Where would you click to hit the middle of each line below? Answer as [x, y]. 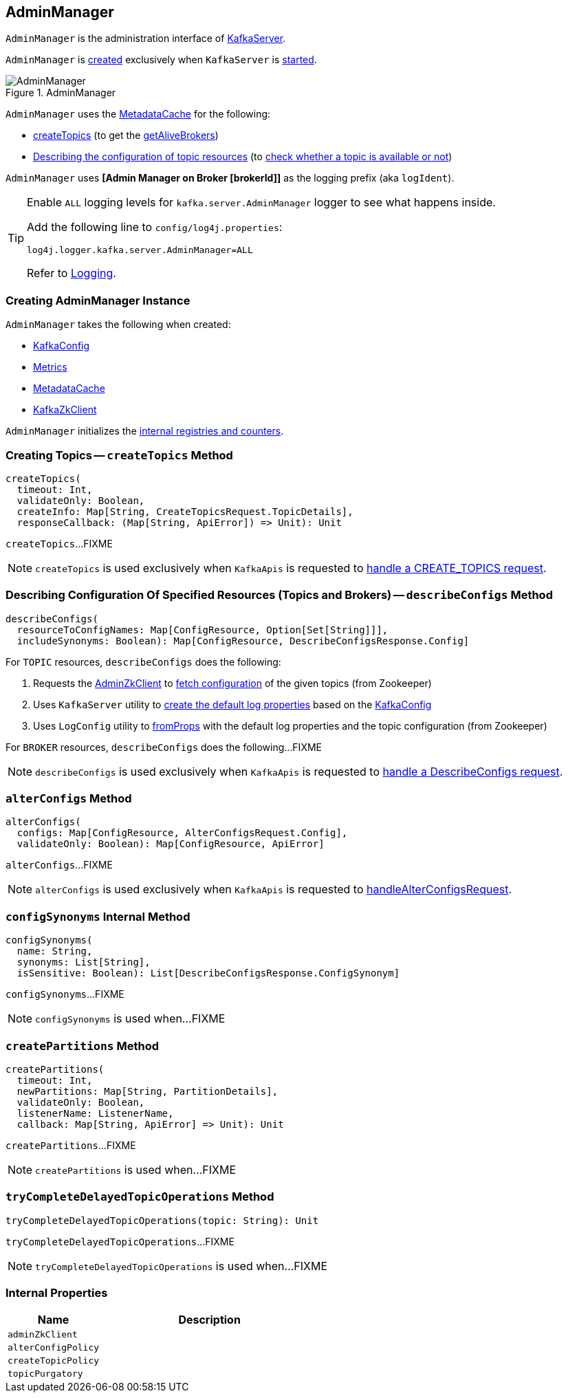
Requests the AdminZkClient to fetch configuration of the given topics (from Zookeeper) [232, 683]
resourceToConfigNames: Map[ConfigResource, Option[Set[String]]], [203, 630]
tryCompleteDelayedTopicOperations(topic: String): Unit [162, 1220]
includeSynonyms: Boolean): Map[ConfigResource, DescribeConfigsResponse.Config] [243, 641]
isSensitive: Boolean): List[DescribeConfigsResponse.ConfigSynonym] [208, 973]
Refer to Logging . [72, 273]
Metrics [50, 367]
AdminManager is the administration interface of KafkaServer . [146, 39]
